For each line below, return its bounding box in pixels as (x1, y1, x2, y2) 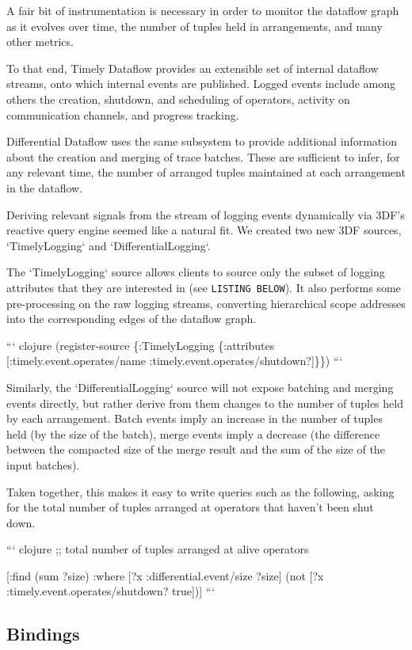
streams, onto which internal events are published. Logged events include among (6, 75, 396, 92)
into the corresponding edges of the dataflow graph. (6, 310, 257, 327)
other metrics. (6, 33, 74, 50)
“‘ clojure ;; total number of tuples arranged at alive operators (6, 541, 309, 557)
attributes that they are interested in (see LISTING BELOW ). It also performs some (6, 279, 401, 295)
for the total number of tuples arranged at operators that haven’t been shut (6, 499, 374, 515)
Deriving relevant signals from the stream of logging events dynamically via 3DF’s (6, 206, 405, 222)
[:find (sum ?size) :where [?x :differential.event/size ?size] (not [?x (6, 567, 324, 583)
